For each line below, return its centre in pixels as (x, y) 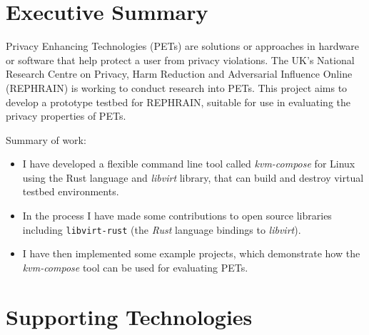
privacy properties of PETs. (66, 116)
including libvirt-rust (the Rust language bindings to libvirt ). (162, 229)
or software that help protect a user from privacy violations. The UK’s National (180, 60)
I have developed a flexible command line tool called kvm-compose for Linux (189, 164)
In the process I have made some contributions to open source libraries (177, 216)
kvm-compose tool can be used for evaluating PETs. (135, 267)
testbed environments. (71, 191)
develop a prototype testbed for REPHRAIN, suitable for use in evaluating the (178, 102)
